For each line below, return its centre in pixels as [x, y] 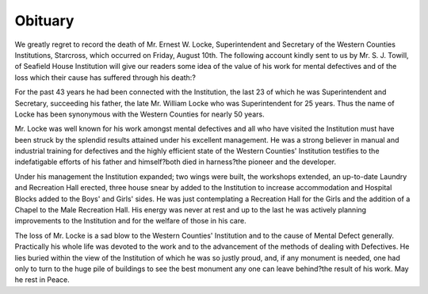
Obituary [44, 21]
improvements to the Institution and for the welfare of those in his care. [130, 221]
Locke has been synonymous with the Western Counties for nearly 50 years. [139, 114]
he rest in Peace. [42, 280]
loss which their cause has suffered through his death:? [105, 77]
